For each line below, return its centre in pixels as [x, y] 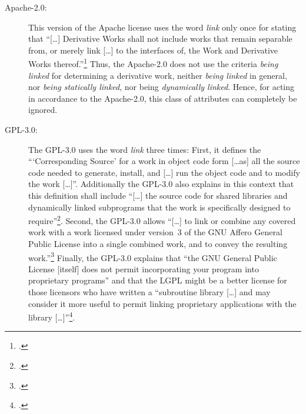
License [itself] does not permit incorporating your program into [144, 268]
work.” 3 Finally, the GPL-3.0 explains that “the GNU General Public [153, 256]
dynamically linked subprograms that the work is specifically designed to [159, 207]
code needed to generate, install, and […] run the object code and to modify [164, 172]
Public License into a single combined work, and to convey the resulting [158, 243]
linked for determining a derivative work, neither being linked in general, [158, 75]
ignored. [43, 110]
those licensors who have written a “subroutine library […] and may [149, 292]
